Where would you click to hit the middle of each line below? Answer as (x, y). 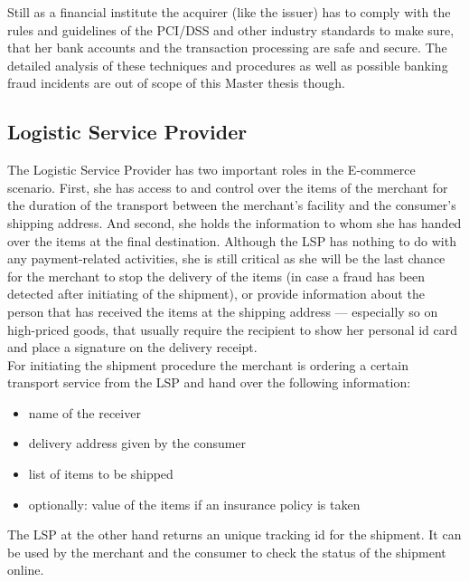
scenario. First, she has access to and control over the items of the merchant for (228, 187)
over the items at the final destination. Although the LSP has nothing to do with (232, 240)
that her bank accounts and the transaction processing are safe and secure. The (227, 48)
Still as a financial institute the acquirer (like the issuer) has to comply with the (229, 12)
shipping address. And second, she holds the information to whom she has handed (234, 222)
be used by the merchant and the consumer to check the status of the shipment (227, 552)
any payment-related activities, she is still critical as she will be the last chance (226, 258)
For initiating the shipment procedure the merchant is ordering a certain (208, 364)
